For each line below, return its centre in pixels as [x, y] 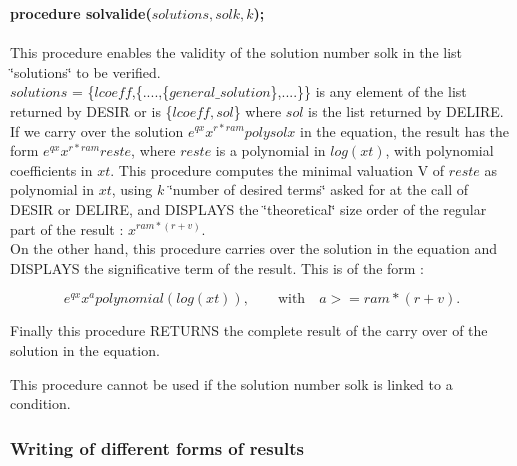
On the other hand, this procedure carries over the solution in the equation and [254, 248]
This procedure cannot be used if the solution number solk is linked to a [231, 383]
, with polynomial [439, 150]
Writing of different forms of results [157, 447]
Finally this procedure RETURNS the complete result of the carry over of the [249, 330]
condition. [40, 403]
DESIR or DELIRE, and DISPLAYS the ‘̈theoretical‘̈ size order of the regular [248, 208]
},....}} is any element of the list [368, 91]
